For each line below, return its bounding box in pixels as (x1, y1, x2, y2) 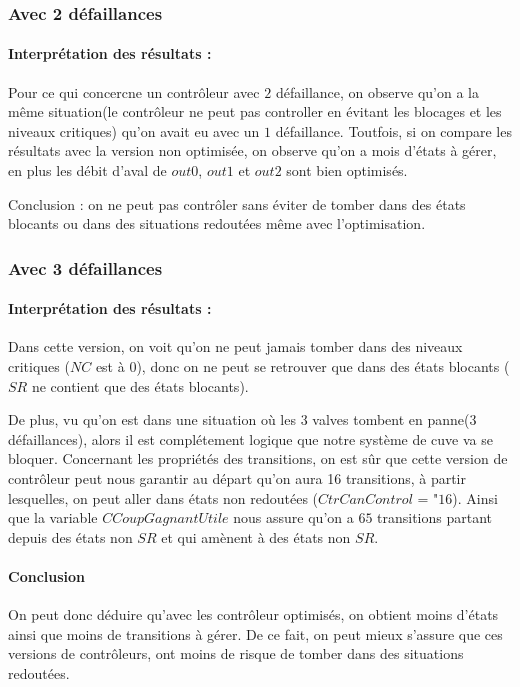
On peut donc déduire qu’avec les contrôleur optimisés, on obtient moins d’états (8, 604, 499, 625)
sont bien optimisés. (286, 160, 408, 181)
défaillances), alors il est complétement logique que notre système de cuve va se (8, 428, 494, 449)
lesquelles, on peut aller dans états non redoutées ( (8, 487, 319, 508)
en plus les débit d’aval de (8, 160, 167, 181)
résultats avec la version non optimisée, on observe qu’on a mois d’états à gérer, (8, 140, 497, 161)
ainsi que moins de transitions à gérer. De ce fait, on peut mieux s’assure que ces (8, 623, 503, 644)
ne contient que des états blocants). (31, 375, 249, 396)
